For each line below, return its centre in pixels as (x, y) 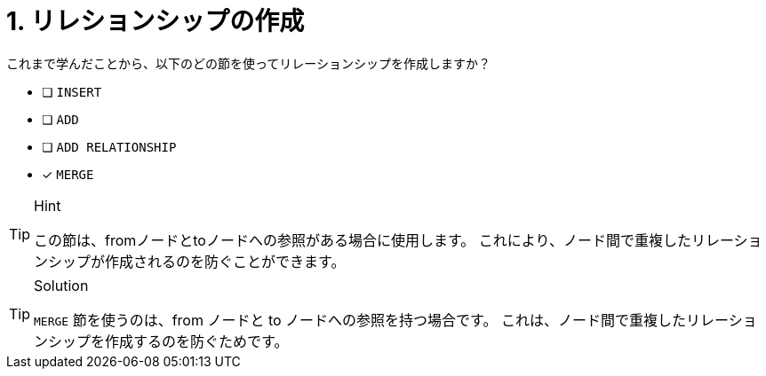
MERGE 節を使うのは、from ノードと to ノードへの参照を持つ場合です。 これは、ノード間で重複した (360, 320)
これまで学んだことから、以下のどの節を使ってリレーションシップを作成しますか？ (249, 63)
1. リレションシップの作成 (156, 21)
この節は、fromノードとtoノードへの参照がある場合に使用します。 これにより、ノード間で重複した (363, 240)
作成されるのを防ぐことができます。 (225, 261)
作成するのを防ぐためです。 (197, 341)
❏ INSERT (72, 91)
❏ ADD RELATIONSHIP (109, 146)
